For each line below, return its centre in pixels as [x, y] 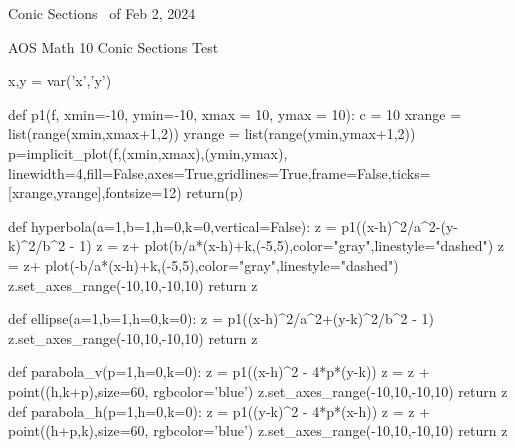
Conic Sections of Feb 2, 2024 [102, 13]
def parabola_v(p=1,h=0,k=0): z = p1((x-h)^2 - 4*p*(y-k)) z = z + [219, 371]
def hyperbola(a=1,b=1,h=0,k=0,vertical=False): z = [172, 225]
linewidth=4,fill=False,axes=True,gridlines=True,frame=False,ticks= [219, 172]
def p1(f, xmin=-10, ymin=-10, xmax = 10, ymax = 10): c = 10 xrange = [235, 113]
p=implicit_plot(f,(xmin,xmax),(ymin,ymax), [148, 152]
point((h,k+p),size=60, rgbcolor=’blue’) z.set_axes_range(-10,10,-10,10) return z [258, 390]
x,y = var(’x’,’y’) [60, 80]
